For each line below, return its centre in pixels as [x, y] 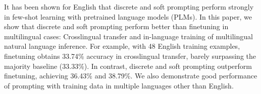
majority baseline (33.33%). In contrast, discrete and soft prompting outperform [128, 66]
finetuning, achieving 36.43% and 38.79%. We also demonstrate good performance [131, 76]
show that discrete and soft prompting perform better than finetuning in [116, 26]
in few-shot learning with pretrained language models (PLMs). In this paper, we [128, 16]
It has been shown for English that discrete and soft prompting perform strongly [129, 7]
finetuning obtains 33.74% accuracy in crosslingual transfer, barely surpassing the [130, 56]
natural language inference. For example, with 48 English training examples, [122, 46]
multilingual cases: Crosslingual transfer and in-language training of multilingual [128, 36]
